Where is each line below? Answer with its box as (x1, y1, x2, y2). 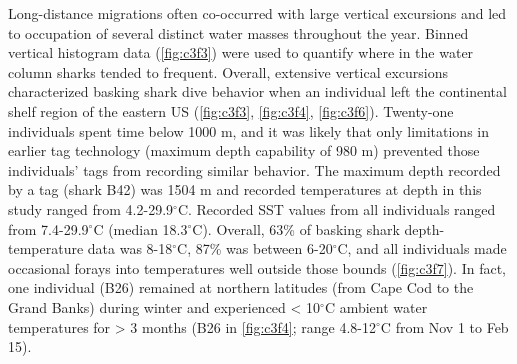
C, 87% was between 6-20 (177, 238, 333, 259)
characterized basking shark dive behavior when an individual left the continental (8, 81, 507, 102)
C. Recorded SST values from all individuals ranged (177, 198, 496, 219)
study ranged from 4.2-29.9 (8, 198, 174, 219)
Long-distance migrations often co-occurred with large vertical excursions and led (8, 3, 507, 23)
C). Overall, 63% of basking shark (192, 218, 400, 239)
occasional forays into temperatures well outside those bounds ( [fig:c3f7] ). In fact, (8, 257, 506, 278)
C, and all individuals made (337, 238, 507, 259)
